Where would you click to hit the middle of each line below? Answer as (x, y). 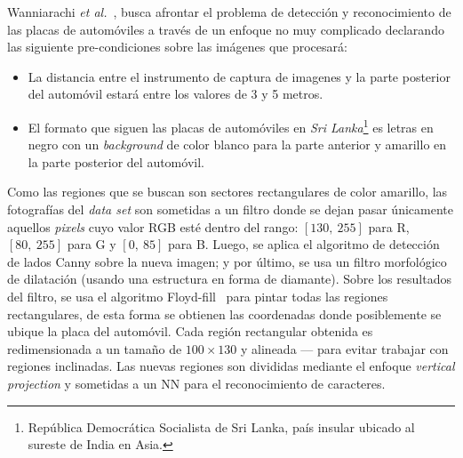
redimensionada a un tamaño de (95, 348)
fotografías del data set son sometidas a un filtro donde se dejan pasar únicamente (230, 209)
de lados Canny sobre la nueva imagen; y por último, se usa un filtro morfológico (227, 261)
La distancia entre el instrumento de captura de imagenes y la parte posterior (239, 76)
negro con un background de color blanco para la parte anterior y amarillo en (237, 145)
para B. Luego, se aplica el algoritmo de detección (303, 244)
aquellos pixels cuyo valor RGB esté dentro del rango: (153, 226)
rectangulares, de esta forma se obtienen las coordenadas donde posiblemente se (224, 313)
